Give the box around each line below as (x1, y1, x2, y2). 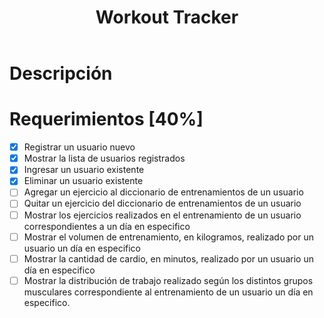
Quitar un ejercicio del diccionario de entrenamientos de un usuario (23, 197, 302, 210)
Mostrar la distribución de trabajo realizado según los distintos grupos (23, 274, 314, 286)
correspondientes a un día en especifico (23, 220, 191, 232)
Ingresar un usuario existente (23, 164, 145, 176)
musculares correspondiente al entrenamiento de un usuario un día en (23, 286, 314, 298)
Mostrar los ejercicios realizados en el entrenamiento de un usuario (23, 209, 302, 221)
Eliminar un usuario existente (23, 175, 144, 187)
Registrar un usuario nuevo (23, 141, 136, 153)
